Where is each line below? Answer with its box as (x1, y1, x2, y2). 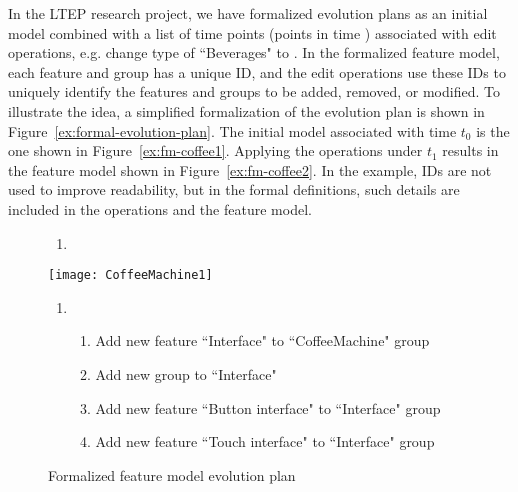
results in (442, 140, 499, 161)
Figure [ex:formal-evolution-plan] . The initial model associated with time (8, 120, 457, 141)
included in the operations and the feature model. (8, 198, 312, 219)
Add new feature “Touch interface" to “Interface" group (95, 431, 435, 452)
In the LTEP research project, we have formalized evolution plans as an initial (8, 3, 488, 23)
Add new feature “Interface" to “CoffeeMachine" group (95, 330, 430, 351)
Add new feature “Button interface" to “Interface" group (95, 397, 441, 418)
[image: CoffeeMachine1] (48, 268, 213, 283)
